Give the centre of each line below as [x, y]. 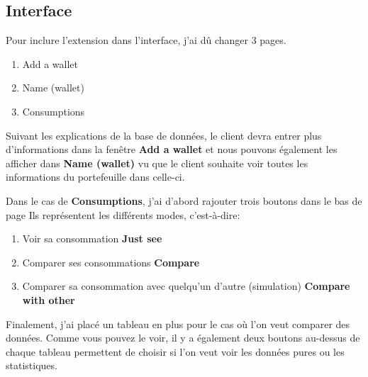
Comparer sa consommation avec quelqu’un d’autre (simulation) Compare [186, 286]
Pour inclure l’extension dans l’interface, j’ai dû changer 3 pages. [146, 40]
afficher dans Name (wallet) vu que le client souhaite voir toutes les [157, 163]
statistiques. [32, 365]
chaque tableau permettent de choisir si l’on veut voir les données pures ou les [175, 351]
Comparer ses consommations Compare [111, 262]
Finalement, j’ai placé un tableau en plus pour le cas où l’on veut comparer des [178, 323]
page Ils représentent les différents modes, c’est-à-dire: [123, 214]
